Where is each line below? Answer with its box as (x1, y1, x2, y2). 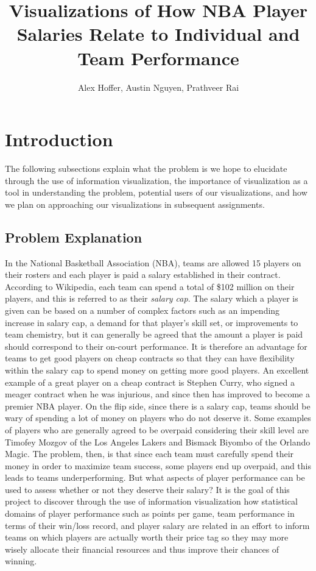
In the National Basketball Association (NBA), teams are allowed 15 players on (5, 256, 301, 269)
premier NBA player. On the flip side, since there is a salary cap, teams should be (5, 399, 311, 412)
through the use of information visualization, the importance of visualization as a (5, 174, 308, 186)
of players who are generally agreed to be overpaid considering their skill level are (5, 423, 309, 436)
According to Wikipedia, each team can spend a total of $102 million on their (5, 280, 295, 293)
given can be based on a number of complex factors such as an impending (5, 303, 280, 316)
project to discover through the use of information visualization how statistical (5, 495, 298, 508)
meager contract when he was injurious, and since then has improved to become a (5, 388, 310, 400)
